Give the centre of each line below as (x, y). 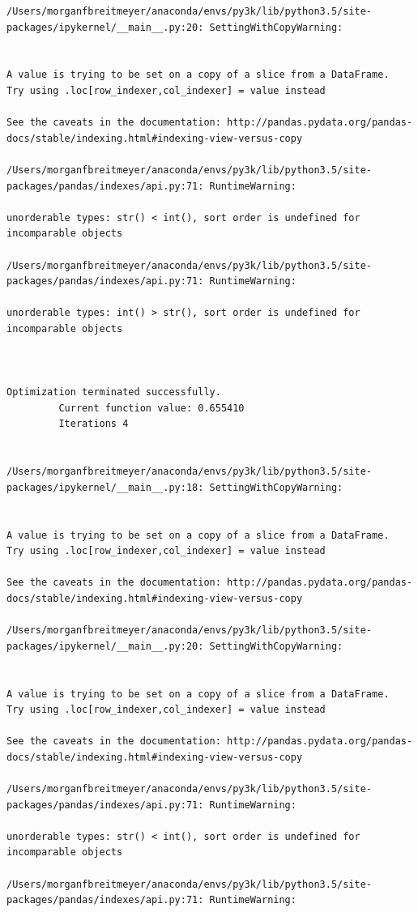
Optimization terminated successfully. (114, 392)
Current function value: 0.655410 (151, 408)
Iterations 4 (94, 424)
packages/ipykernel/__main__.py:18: (105, 487)
